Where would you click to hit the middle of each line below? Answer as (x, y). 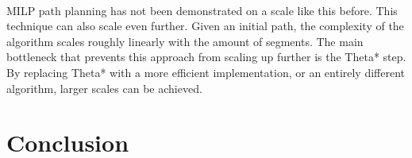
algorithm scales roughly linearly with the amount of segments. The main (185, 41)
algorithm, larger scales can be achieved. (104, 88)
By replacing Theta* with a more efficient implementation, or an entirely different (206, 72)
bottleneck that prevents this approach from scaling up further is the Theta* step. (206, 57)
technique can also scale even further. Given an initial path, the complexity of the (205, 26)
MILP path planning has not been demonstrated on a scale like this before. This (202, 10)
